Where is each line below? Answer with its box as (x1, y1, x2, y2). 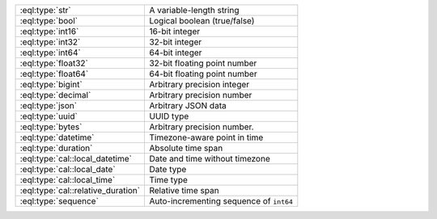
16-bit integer (149, 26, 201, 36)
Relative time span (149, 185, 219, 196)
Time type (149, 175, 188, 185)
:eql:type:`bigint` (19, 79, 83, 90)
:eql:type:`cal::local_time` (19, 175, 116, 185)
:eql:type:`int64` (19, 47, 81, 58)
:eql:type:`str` (19, 5, 72, 15)
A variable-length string (149, 5, 240, 15)
